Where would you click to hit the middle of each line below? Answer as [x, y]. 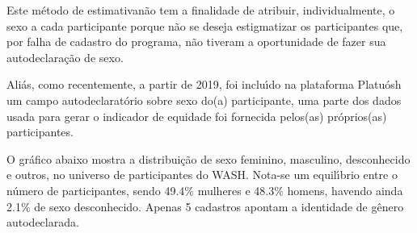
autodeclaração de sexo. [65, 57]
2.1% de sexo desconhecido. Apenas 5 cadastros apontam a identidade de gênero [205, 206]
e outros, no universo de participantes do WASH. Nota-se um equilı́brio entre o [202, 175]
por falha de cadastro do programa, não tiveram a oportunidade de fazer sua [196, 42]
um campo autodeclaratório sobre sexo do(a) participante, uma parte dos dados [204, 100]
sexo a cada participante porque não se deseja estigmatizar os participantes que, [205, 25]
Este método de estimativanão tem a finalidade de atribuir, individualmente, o [201, 10]
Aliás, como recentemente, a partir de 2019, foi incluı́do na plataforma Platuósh [204, 84]
